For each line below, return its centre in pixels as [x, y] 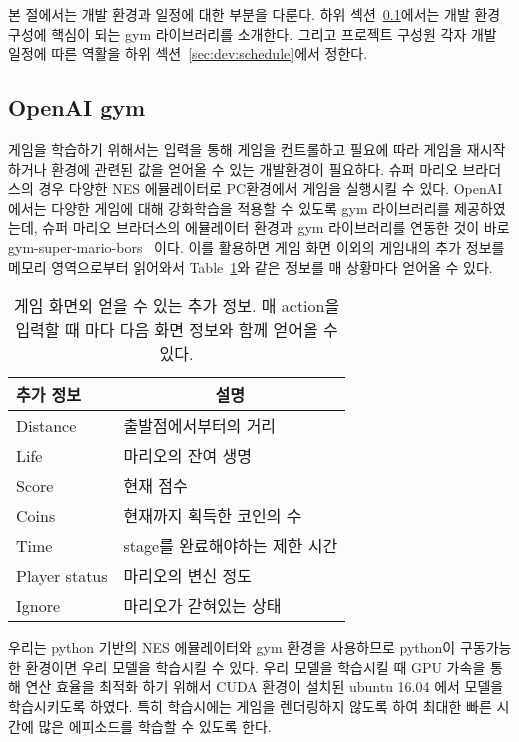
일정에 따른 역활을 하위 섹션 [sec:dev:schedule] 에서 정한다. [188, 53]
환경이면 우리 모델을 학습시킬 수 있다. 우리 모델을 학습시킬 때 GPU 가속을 [255, 666]
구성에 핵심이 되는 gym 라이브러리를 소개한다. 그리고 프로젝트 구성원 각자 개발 [252, 33]
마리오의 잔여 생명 [187, 456]
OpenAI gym [77, 107]
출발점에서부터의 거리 [200, 426]
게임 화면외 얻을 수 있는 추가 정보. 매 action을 [176, 306]
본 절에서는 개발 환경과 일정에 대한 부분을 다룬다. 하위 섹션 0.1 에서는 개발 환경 [254, 14]
